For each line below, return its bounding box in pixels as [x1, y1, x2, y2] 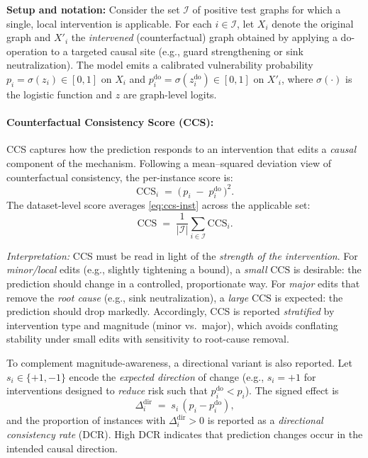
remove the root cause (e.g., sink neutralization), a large [6, 290, 249, 304]
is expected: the [274, 290, 343, 304]
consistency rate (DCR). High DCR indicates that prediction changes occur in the [6, 427, 363, 442]
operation [6, 43, 48, 58]
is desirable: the [293, 262, 362, 277]
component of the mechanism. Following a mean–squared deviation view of [6, 155, 332, 170]
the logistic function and [6, 86, 113, 101]
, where [281, 71, 313, 86]
